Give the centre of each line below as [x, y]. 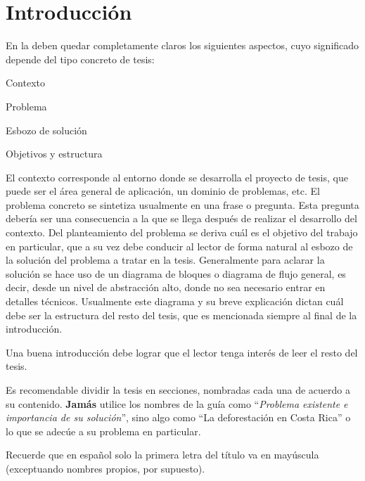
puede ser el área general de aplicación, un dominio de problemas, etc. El [163, 191]
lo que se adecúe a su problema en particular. [103, 431]
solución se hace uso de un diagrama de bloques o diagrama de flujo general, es [176, 273]
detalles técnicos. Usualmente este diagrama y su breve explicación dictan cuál [175, 301]
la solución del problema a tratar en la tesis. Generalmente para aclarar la [165, 260]
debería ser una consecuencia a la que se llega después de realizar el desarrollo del [181, 218]
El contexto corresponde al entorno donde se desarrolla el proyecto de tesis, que [177, 177]
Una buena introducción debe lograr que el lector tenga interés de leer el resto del [182, 352]
